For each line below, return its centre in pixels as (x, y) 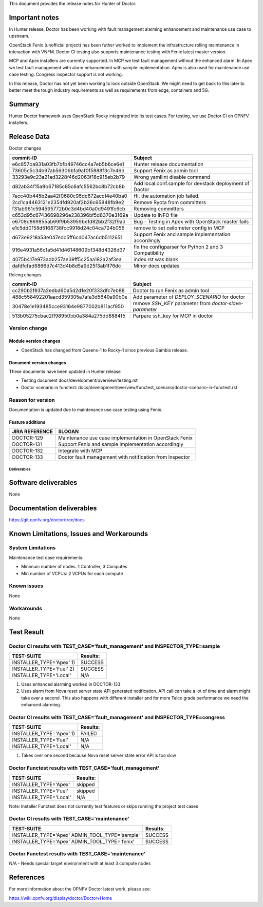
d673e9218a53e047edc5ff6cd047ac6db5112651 (67, 237)
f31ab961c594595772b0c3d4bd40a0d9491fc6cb (69, 208)
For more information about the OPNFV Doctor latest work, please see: (80, 889)
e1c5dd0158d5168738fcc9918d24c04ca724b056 (68, 228)
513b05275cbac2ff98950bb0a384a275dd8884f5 (69, 316)
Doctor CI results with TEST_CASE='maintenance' (69, 819)
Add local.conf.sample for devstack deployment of (192, 183)
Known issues (26, 586)
